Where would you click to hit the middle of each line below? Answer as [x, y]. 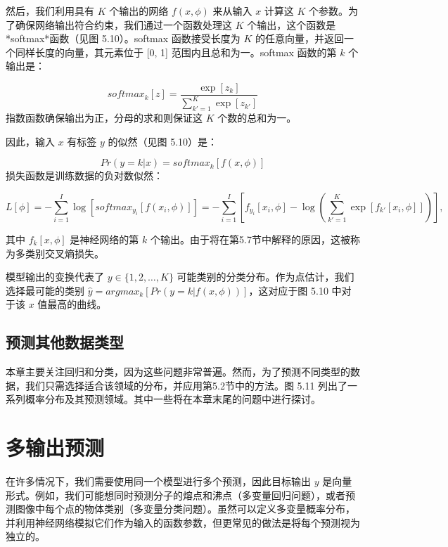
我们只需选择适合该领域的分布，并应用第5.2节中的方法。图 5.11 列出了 [186, 385]
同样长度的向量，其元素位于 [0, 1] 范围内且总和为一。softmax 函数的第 [176, 52]
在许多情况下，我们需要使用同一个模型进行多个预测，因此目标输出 [158, 481]
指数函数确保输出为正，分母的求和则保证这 [104, 118]
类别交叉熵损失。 [64, 253]
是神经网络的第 [104, 239]
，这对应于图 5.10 [288, 290]
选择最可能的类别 [45, 290]
